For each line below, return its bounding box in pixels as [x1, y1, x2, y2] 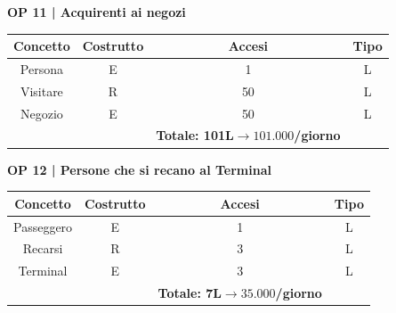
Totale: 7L [158, 284, 222, 302]
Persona [20, 59, 63, 78]
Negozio [20, 103, 63, 122]
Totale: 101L [156, 126, 234, 144]
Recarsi [22, 239, 63, 258]
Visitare [20, 81, 63, 100]
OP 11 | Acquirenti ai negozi [7, 3, 186, 21]
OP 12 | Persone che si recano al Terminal [7, 160, 271, 178]
